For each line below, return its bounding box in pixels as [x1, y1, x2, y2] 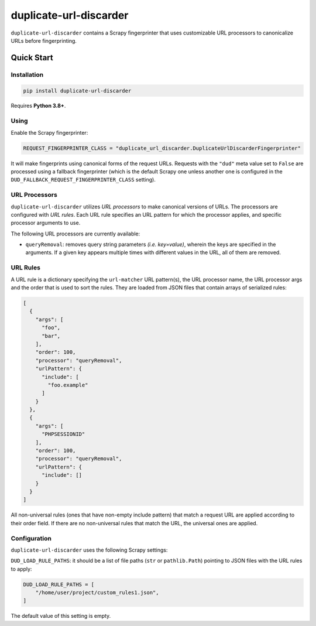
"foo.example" [47, 381, 88, 388]
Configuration [11, 534, 52, 542]
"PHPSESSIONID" [42, 431, 85, 437]
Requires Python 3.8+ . [11, 102, 66, 110]
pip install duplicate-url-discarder [23, 87, 132, 94]
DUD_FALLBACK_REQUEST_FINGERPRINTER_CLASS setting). [11, 176, 156, 183]
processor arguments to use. [11, 220, 81, 227]
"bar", [42, 333, 61, 339]
